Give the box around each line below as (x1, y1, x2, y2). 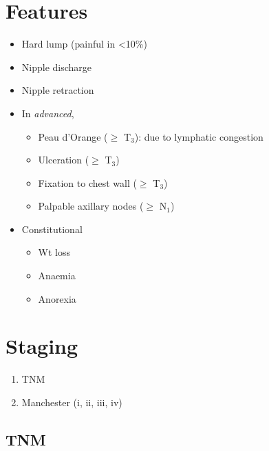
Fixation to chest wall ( (38, 175, 137, 190)
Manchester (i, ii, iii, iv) (21, 394, 122, 409)
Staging (6, 332, 78, 360)
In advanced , (21, 106, 74, 120)
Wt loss (38, 245, 71, 259)
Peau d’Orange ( (38, 129, 108, 143)
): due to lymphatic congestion (134, 129, 263, 143)
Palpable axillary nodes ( (38, 199, 144, 213)
